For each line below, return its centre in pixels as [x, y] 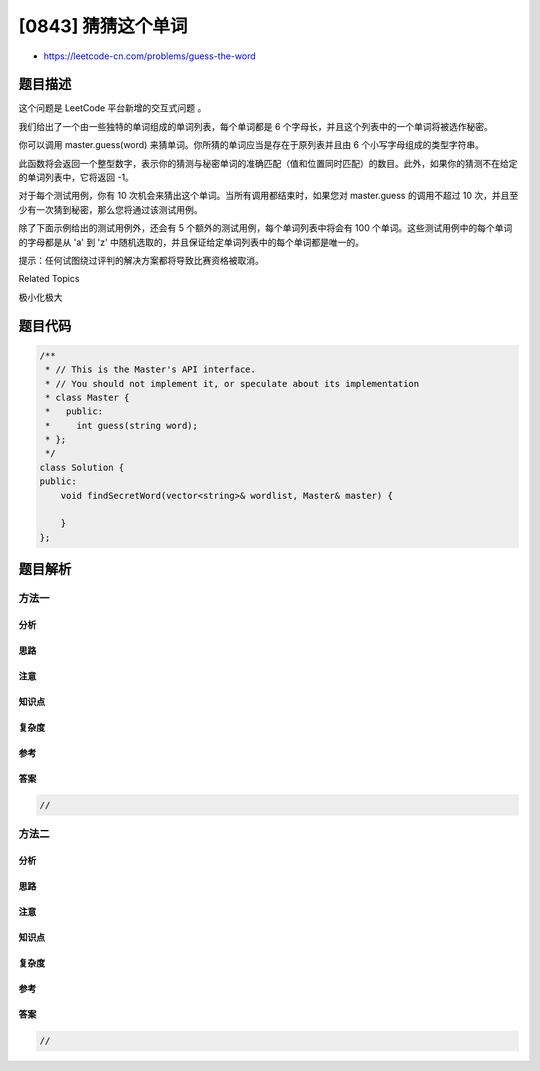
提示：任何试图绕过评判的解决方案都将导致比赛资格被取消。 [141, 260]
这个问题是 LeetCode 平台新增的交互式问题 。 [112, 108]
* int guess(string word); [122, 425]
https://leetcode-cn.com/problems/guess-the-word [149, 56]
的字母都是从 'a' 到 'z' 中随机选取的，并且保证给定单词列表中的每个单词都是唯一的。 [191, 242]
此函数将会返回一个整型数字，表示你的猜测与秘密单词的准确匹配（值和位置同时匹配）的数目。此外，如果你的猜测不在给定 [268, 163]
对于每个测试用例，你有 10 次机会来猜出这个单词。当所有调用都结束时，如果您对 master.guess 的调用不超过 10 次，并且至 [268, 196]
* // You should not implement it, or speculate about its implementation [232, 383]
